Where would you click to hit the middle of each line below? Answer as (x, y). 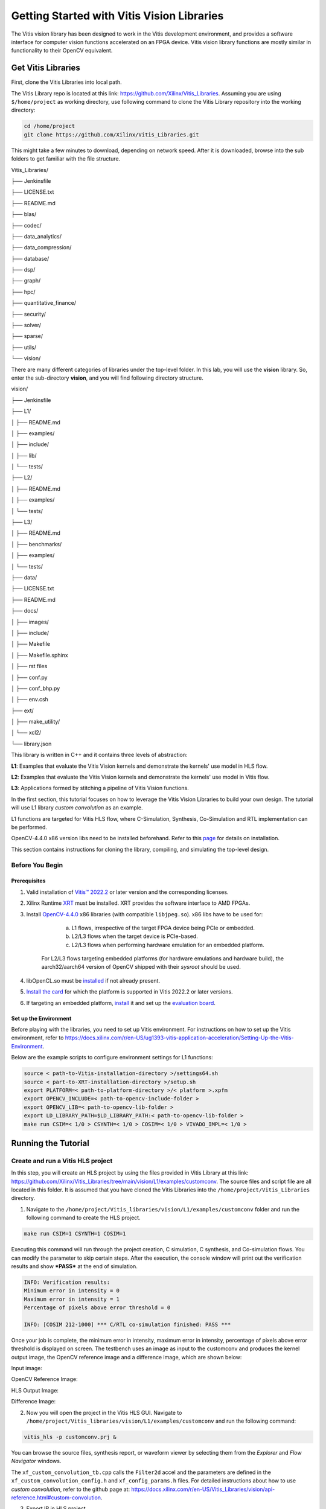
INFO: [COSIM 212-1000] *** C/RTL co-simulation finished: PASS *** (127, 1324)
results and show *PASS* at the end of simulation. (75, 1266)
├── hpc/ (23, 292)
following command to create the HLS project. (84, 1218)
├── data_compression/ (41, 247)
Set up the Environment (41, 1018)
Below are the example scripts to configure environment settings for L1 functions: (112, 1058)
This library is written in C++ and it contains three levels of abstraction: (99, 755)
